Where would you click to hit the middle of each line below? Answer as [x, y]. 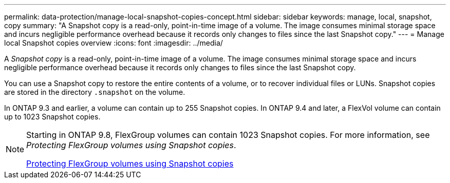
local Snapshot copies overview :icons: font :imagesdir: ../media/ [114, 43]
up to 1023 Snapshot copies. [52, 117]
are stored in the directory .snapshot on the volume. [95, 92]
